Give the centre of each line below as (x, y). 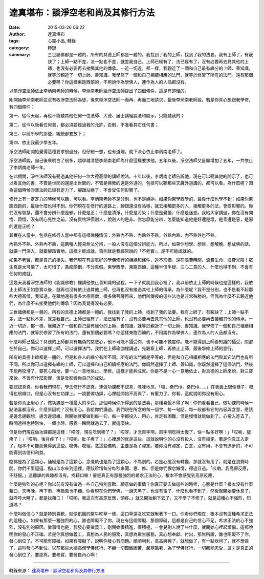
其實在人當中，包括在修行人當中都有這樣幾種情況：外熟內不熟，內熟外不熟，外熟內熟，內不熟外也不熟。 (114, 235)
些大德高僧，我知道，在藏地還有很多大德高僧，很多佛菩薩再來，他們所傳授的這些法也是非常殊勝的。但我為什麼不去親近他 (131, 296)
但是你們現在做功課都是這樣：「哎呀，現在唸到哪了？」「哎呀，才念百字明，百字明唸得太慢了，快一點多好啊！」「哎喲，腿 (130, 432)
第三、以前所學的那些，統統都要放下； (48, 134)
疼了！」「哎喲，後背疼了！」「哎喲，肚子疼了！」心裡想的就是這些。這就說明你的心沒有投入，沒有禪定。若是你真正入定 (129, 439)
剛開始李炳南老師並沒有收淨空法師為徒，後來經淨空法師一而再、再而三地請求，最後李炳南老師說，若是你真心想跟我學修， (131, 100)
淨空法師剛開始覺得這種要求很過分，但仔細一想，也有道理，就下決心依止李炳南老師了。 (97, 151)
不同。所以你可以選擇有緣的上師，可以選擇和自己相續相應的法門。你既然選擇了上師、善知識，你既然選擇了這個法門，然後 (131, 364)
